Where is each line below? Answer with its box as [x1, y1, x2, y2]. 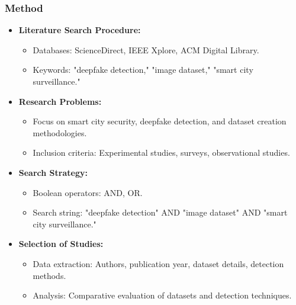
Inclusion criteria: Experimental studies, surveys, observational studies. [33, 146, 290, 159]
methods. [33, 269, 66, 281]
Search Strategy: [18, 166, 88, 178]
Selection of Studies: [18, 237, 104, 250]
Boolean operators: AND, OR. [33, 186, 143, 198]
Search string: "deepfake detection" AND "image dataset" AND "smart [33, 206, 288, 219]
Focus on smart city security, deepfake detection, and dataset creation [33, 115, 287, 127]
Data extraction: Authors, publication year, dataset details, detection [33, 257, 284, 269]
